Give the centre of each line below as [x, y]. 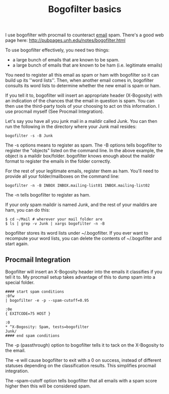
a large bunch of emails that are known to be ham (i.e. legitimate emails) [87, 65]
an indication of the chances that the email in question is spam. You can [80, 101]
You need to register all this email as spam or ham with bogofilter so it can [82, 75]
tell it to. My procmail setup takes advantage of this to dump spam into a [80, 277]
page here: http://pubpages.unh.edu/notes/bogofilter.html [65, 40]
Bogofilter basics [85, 9]
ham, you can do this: [28, 210]
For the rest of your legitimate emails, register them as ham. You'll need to [82, 171]
